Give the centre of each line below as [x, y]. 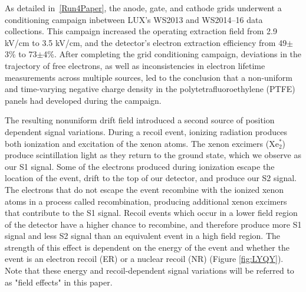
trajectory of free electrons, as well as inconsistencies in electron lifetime [135, 65]
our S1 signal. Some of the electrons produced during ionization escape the [140, 166]
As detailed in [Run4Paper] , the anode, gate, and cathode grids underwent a [143, 8]
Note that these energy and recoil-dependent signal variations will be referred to [149, 270]
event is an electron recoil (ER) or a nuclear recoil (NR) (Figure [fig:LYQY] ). [144, 259]
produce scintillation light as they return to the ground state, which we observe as [153, 155]
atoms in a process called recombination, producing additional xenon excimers [146, 201]
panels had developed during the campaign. [83, 100]
